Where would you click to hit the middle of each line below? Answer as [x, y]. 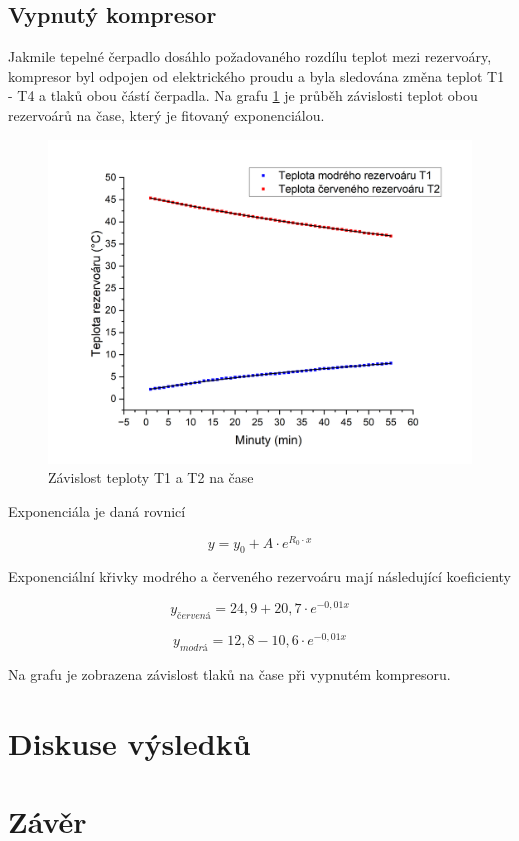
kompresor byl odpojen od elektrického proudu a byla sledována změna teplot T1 [256, 75]
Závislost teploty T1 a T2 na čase [151, 477]
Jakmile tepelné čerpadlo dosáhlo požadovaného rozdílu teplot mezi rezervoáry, [250, 56]
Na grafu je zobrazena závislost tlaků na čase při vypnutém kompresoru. [229, 673]
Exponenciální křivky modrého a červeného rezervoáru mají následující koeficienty [259, 576]
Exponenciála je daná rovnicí [97, 510]
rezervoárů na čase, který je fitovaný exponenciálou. [166, 114]
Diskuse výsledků [129, 742]
